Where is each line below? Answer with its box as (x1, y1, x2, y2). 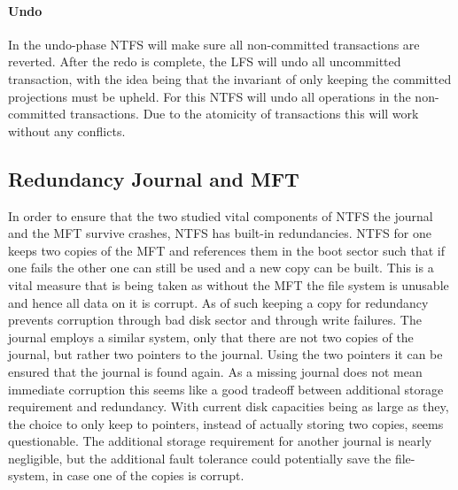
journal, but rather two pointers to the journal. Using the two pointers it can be (8, 345, 443, 364)
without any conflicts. (8, 121, 126, 140)
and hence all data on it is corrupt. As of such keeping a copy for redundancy (8, 293, 429, 311)
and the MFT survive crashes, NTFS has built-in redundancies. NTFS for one (8, 224, 431, 242)
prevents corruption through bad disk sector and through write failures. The (8, 310, 422, 329)
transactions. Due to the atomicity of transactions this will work (69, 104, 419, 123)
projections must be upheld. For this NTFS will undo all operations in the (8, 87, 411, 105)
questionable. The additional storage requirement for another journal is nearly (8, 432, 432, 450)
